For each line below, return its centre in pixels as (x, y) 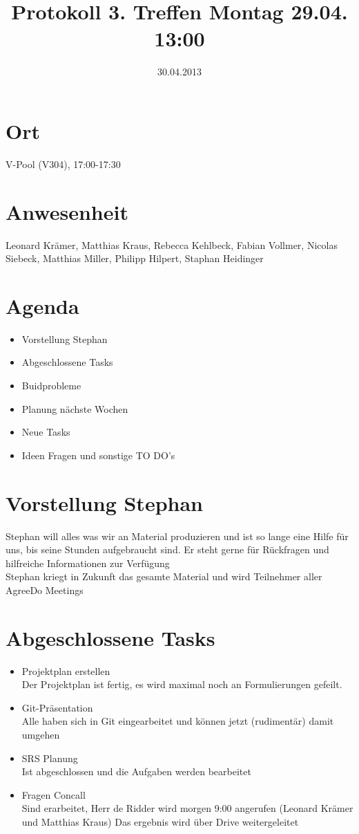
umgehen (41, 735)
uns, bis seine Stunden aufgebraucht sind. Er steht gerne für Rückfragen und (167, 549)
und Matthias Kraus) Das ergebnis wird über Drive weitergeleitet (160, 822)
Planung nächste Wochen (75, 408)
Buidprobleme (51, 386)
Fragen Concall (54, 794)
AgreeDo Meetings (45, 590)
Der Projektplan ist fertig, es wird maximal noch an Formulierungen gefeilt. (182, 684)
